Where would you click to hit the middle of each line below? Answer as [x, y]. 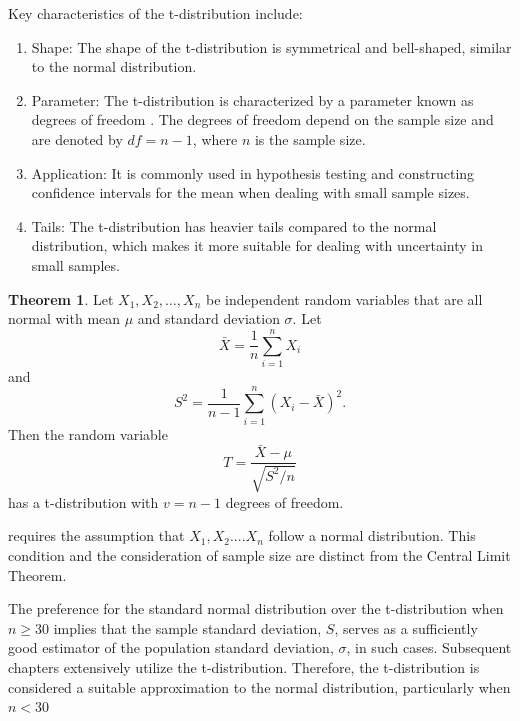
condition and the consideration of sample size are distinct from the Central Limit [259, 555]
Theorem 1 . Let [61, 298]
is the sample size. [310, 138]
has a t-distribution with [83, 501]
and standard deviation [208, 318]
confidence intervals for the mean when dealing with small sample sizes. [250, 192]
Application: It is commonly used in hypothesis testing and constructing [253, 172]
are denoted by [77, 138]
